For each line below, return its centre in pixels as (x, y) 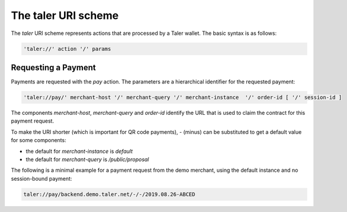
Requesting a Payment (53, 67)
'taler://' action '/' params (67, 49)
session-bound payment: (41, 178)
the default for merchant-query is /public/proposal (87, 159)
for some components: (38, 140)
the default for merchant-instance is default (79, 151)
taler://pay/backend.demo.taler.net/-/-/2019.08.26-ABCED (109, 194)
